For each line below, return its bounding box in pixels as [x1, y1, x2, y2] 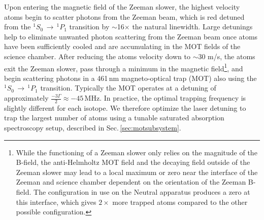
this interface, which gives [16, 196, 96, 207]
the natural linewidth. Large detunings [132, 21, 253, 32]
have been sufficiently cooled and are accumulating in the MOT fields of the [4, 41, 241, 52]
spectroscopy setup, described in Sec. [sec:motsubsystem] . [4, 122, 181, 133]
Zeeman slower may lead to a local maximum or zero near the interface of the [16, 166, 258, 177]
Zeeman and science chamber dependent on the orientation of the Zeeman [16, 177, 246, 187]
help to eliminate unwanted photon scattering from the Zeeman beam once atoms [4, 31, 258, 41]
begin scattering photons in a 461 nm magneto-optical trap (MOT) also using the [4, 72, 257, 83]
